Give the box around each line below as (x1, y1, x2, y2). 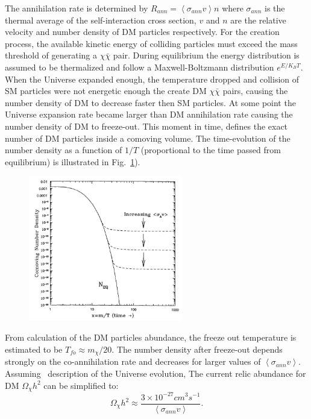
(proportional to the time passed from (140, 143, 281, 156)
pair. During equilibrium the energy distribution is (113, 49, 300, 61)
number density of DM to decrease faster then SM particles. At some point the (5, 96, 296, 109)
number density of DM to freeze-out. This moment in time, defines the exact (5, 119, 288, 132)
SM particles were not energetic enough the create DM (5, 84, 207, 97)
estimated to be (5, 342, 63, 355)
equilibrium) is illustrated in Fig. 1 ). (5, 155, 140, 168)
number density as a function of (5, 143, 122, 156)
